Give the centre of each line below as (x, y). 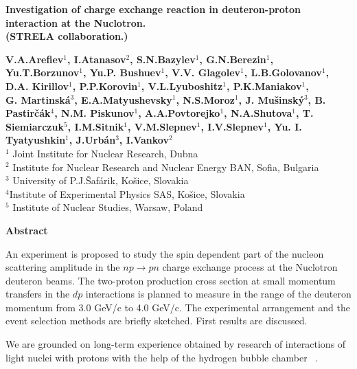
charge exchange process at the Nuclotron (250, 267)
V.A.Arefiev (35, 59)
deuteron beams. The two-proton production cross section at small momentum (171, 280)
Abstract (27, 230)
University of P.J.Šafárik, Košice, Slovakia (101, 180)
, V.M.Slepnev (162, 126)
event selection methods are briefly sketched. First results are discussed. (157, 321)
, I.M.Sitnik (96, 126)
